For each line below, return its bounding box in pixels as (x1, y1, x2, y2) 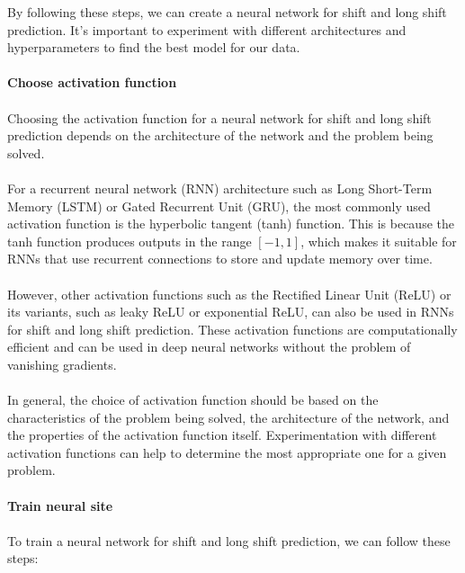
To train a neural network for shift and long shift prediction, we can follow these (7, 531, 451, 550)
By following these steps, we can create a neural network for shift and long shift (7, 3, 447, 21)
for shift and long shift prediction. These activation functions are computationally (7, 319, 458, 338)
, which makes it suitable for (300, 231, 457, 250)
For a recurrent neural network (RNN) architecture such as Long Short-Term (7, 178, 433, 197)
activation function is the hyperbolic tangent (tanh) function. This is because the (7, 214, 454, 233)
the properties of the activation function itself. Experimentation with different (7, 425, 437, 444)
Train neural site (7, 496, 113, 515)
